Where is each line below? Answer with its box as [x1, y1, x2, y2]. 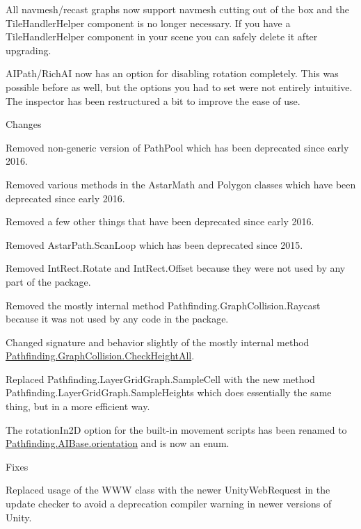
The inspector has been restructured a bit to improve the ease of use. [6, 93, 300, 108]
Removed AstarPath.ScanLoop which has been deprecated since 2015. [6, 237, 303, 252]
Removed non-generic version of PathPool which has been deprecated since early [6, 140, 349, 154]
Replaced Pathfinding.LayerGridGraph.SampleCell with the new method [6, 371, 315, 386]
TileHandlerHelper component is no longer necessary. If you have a [6, 15, 291, 30]
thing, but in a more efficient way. [6, 399, 150, 414]
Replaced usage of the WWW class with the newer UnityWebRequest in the [6, 482, 330, 497]
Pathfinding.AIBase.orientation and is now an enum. [6, 436, 230, 450]
